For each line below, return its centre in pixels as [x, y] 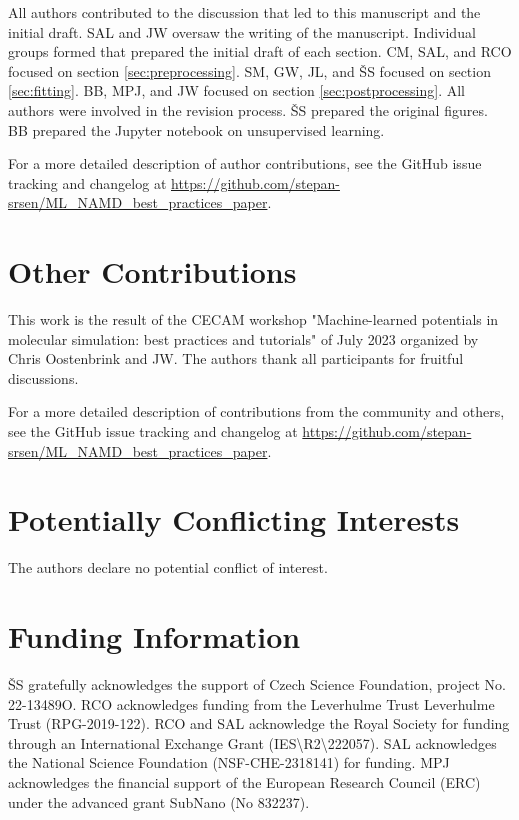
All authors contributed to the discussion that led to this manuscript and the [244, 12]
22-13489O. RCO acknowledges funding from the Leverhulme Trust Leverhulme [251, 703]
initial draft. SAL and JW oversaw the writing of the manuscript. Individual [242, 31]
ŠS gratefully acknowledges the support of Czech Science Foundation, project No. [257, 684]
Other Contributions [152, 271]
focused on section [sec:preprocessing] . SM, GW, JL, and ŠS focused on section [249, 70]
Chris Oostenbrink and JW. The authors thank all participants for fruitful [236, 358]
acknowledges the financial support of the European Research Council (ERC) [244, 782]
